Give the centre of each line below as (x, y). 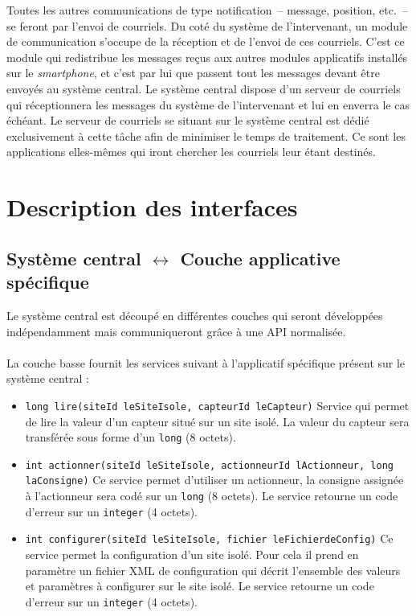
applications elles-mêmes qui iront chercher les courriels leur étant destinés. (191, 152)
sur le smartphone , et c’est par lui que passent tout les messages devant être (193, 73)
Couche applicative (260, 258)
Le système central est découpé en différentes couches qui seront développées (195, 315)
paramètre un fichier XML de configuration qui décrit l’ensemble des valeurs (213, 570)
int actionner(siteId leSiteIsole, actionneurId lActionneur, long (209, 465)
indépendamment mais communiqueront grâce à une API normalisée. (176, 331)
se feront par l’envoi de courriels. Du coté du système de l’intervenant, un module (207, 25)
